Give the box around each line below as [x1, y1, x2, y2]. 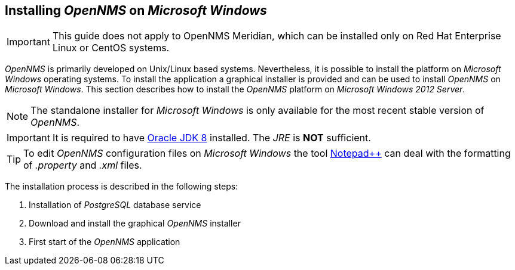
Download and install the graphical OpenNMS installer [29, 218, 241, 229]
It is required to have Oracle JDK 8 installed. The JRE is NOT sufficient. [52, 132, 371, 144]
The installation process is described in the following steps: [5, 181, 238, 192]
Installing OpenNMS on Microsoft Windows [5, 3, 267, 18]
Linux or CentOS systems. [52, 42, 170, 54]
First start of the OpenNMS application [29, 237, 180, 247]
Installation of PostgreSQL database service [29, 200, 201, 210]
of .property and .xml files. [23, 159, 142, 172]
